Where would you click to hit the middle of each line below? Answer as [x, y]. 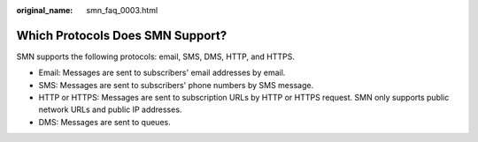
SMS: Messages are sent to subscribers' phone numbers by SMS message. [176, 85]
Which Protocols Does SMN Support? [122, 35]
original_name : [45, 10]
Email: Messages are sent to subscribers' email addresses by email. [162, 73]
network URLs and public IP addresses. [110, 109]
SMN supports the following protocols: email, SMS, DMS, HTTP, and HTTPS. [156, 56]
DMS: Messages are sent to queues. [105, 122]
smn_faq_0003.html [122, 10]
